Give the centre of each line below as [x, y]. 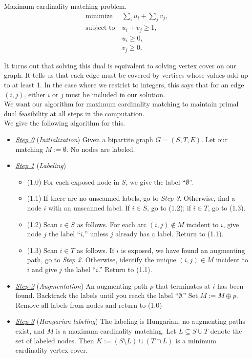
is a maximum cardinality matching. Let [116, 330]
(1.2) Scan [42, 224]
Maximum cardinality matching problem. [65, 6]
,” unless [95, 234]
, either [35, 94]
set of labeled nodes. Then [55, 340]
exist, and [30, 330]
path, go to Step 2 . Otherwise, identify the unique [102, 260]
